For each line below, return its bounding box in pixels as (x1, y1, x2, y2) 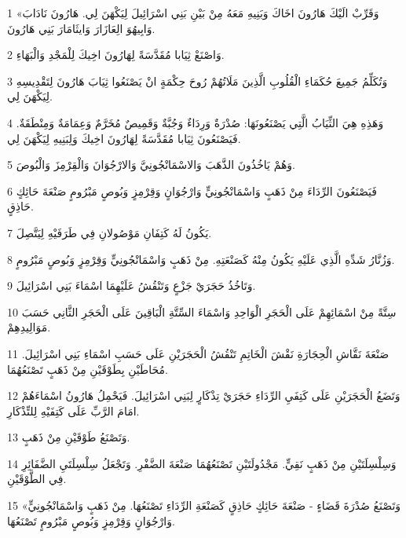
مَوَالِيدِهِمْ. (7, 319, 51, 335)
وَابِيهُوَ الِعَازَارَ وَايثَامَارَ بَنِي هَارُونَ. (7, 20, 155, 36)
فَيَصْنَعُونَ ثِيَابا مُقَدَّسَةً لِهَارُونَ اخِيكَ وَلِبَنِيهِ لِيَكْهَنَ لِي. (7, 130, 241, 146)
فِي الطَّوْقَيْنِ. (7, 470, 67, 487)
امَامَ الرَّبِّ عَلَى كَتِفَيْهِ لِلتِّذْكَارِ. (7, 402, 140, 419)
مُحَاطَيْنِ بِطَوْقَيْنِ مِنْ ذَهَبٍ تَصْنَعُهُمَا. (7, 360, 168, 377)
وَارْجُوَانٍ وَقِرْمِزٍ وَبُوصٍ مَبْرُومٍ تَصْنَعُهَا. (7, 512, 175, 529)
